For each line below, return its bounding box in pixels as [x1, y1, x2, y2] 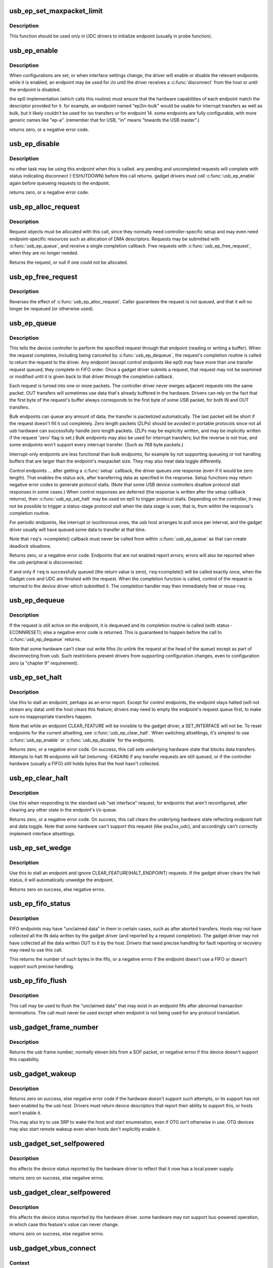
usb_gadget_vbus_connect [9, 1244, 96, 1252]
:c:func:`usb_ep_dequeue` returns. [9, 637, 81, 643]
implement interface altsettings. [9, 830, 75, 836]
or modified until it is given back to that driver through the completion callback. [9, 373, 174, 379]
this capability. [9, 1056, 40, 1062]
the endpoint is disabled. [9, 86, 61, 92]
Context [9, 1259, 30, 1266]
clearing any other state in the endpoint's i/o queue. [9, 807, 117, 813]
